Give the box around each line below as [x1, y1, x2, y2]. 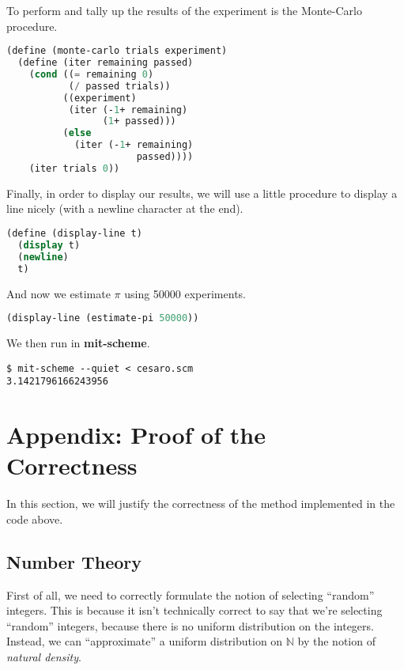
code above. [6, 510, 63, 527]
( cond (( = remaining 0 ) [28, 68, 154, 80]
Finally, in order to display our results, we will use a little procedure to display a [6, 184, 398, 201]
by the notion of [297, 633, 376, 649]
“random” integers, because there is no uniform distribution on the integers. [6, 617, 374, 634]
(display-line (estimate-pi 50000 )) [6, 312, 199, 324]
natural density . [6, 648, 81, 664]
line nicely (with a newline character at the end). [6, 200, 244, 217]
